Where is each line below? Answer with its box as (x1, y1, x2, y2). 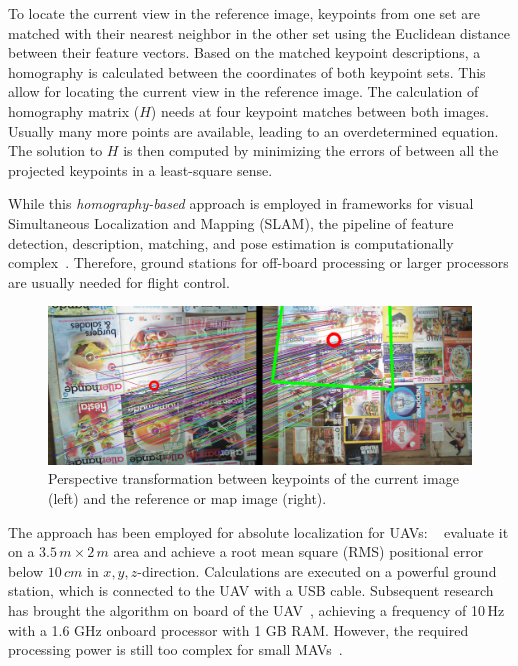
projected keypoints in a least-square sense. (8, 159, 273, 180)
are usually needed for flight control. (8, 271, 230, 292)
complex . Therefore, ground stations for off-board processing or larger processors (8, 252, 509, 273)
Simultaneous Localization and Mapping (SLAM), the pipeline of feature (8, 212, 454, 233)
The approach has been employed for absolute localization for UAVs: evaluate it (8, 521, 509, 542)
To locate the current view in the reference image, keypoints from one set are (8, 3, 481, 23)
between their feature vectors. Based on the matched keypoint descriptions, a (8, 42, 481, 63)
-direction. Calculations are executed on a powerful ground (137, 560, 497, 581)
